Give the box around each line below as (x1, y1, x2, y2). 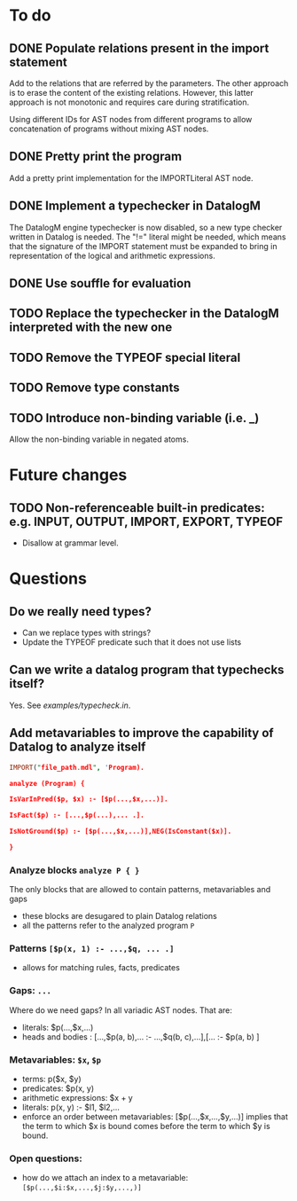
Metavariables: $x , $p (9, 1053, 102, 1065)
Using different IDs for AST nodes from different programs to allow (9, 114, 253, 124)
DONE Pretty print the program (9, 149, 183, 164)
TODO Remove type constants (9, 381, 180, 396)
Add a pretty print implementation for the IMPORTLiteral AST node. (9, 172, 254, 183)
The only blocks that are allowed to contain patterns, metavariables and (9, 884, 271, 895)
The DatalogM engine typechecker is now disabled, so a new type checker (9, 222, 283, 232)
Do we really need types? (9, 604, 152, 619)
